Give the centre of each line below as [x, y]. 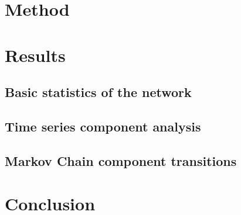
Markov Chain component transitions [121, 160]
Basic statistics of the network [98, 92]
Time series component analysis [103, 126]
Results [35, 55]
